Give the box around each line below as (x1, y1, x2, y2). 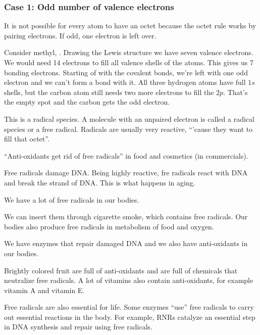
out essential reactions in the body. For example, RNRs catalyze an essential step (4, 311, 255, 322)
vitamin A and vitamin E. (4, 284, 85, 295)
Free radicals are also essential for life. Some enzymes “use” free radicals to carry (4, 302, 254, 312)
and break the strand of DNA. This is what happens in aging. (4, 177, 195, 187)
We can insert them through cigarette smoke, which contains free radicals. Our (4, 211, 248, 222)
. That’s (223, 86, 248, 97)
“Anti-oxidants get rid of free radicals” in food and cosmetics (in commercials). (4, 150, 248, 161)
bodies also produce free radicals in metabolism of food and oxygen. (4, 221, 214, 231)
